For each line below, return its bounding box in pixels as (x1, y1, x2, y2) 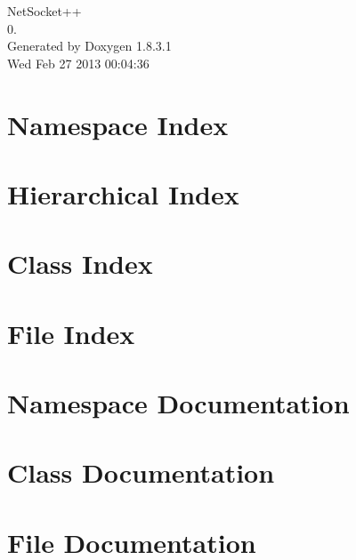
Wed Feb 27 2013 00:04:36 (7, 53, 150, 72)
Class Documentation (7, 454, 275, 491)
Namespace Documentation (7, 385, 350, 421)
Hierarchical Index (7, 175, 239, 212)
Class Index (7, 245, 153, 282)
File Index (7, 315, 135, 351)
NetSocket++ (7, 2, 82, 20)
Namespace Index (7, 106, 229, 142)
